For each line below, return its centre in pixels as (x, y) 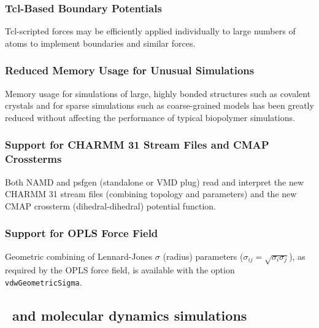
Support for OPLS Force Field (82, 233)
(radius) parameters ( (203, 256)
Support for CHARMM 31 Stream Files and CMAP (137, 145)
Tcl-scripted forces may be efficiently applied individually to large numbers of (150, 31)
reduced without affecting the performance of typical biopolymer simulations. (150, 117)
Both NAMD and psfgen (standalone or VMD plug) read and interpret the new (155, 182)
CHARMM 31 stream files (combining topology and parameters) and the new (151, 194)
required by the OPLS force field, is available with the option (120, 270)
